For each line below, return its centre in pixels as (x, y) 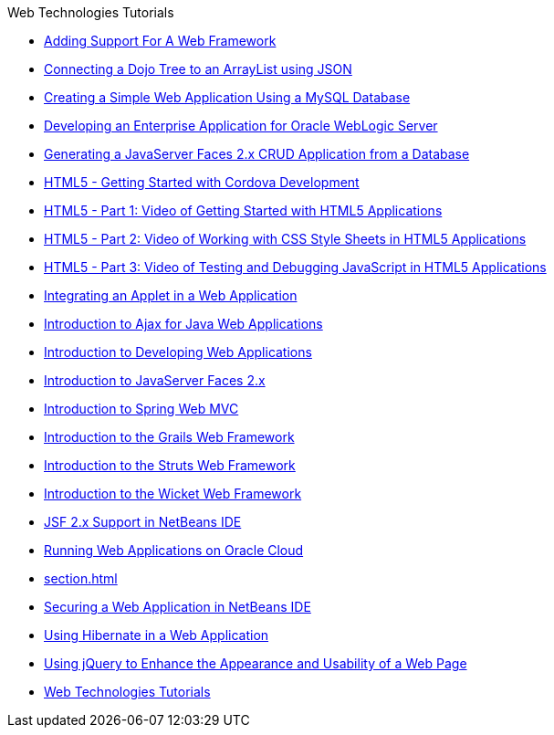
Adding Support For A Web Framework (160, 41)
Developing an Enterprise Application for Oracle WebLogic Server (241, 126)
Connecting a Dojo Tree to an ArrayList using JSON (198, 69)
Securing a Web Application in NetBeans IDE (178, 607)
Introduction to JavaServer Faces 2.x (155, 380)
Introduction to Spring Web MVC (141, 409)
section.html (81, 578)
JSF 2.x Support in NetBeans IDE (143, 522)
